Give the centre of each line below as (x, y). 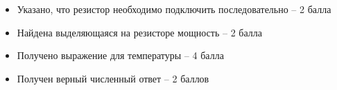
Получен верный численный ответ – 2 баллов (113, 78)
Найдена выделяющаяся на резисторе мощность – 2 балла (139, 32)
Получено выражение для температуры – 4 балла (120, 55)
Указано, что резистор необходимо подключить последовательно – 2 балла (174, 9)
